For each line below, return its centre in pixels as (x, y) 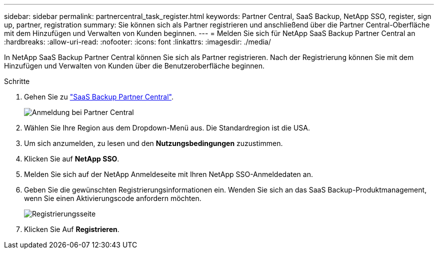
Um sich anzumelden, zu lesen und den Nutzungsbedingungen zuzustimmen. (153, 143)
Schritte (17, 81)
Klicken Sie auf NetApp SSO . (72, 159)
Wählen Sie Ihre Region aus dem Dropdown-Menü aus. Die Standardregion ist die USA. (167, 128)
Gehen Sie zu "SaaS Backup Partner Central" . (99, 97)
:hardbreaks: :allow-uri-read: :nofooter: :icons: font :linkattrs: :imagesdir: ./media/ (137, 42)
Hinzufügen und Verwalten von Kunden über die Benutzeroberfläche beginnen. (134, 66)
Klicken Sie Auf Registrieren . (72, 229)
